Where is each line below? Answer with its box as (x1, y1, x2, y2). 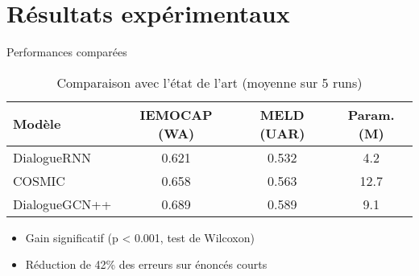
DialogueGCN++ (13, 194, 112, 213)
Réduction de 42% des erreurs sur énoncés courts (25, 256, 268, 273)
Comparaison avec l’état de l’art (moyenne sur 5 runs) (56, 72, 363, 92)
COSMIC (13, 171, 65, 190)
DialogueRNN (13, 147, 91, 167)
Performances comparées (6, 43, 127, 60)
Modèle (13, 114, 61, 134)
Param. (347, 105, 395, 124)
